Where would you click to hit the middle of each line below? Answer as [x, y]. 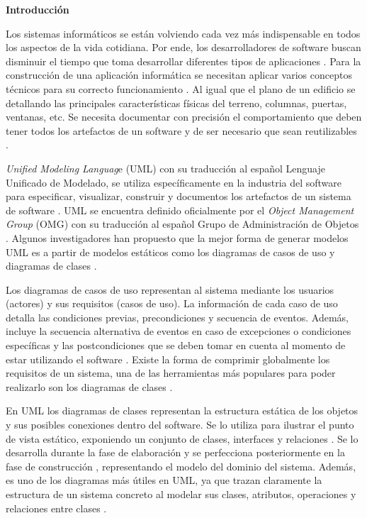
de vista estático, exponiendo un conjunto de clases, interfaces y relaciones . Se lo [182, 438]
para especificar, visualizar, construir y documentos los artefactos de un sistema [179, 196]
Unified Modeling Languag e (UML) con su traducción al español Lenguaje [166, 168]
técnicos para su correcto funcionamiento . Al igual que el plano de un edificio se [181, 88]
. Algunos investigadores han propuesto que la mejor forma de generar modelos [177, 237]
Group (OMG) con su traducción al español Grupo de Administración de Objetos [182, 224]
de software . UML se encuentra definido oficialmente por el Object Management [180, 210]
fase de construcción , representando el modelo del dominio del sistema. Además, [181, 466]
